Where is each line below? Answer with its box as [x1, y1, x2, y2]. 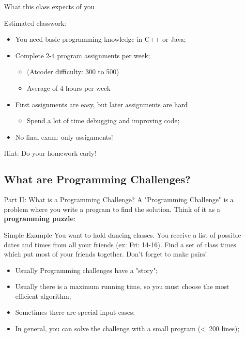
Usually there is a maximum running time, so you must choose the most [15, 281, 230, 291]
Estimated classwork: [4, 17, 66, 28]
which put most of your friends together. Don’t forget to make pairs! [4, 249, 207, 259]
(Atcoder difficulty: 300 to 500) [27, 66, 119, 77]
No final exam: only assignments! [15, 131, 113, 142]
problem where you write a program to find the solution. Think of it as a [4, 204, 220, 214]
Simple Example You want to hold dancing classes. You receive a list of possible [4, 229, 241, 240]
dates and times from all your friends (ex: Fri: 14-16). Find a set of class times [4, 239, 236, 249]
